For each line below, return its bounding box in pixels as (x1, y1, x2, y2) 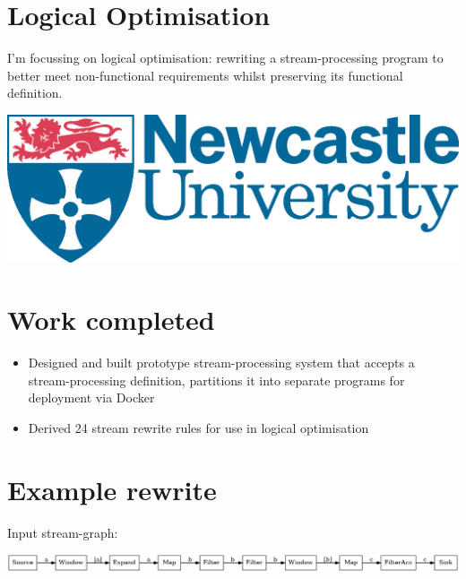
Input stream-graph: (7, 523, 118, 541)
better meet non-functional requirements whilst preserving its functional (7, 65, 403, 84)
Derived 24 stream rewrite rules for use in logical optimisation (28, 418, 369, 436)
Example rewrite (7, 471, 217, 507)
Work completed (7, 301, 215, 338)
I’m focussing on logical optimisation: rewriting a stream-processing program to (7, 48, 444, 67)
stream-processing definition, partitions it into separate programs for (28, 370, 405, 389)
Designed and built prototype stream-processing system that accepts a (28, 353, 415, 371)
